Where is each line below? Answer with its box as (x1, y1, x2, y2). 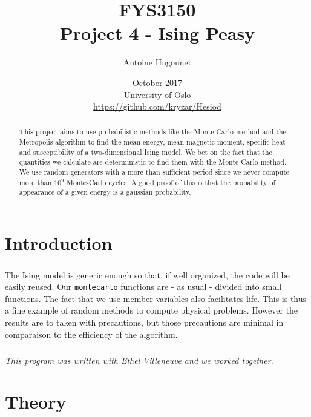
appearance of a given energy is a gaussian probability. (19, 187, 191, 197)
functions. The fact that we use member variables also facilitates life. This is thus (5, 292, 307, 304)
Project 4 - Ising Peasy (59, 21, 255, 45)
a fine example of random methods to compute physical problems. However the (5, 304, 298, 317)
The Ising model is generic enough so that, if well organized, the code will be (5, 268, 290, 281)
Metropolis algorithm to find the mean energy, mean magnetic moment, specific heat (19, 137, 286, 147)
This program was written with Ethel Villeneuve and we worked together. (5, 353, 273, 366)
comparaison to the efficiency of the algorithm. (5, 327, 178, 340)
